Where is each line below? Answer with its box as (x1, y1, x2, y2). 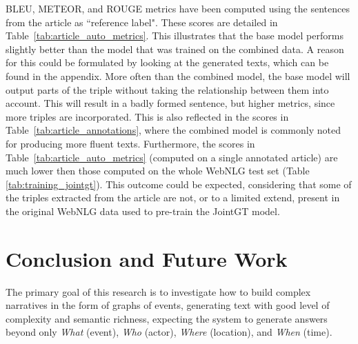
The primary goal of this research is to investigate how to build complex (6, 284, 311, 299)
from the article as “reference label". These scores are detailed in (6, 14, 278, 29)
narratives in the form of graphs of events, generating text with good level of (6, 298, 330, 312)
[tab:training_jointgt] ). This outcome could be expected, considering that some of (6, 176, 352, 191)
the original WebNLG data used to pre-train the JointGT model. (6, 203, 280, 218)
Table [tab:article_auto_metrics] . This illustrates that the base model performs (6, 28, 344, 43)
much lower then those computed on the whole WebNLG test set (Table (6, 163, 310, 178)
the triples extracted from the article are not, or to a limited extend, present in (6, 190, 340, 205)
